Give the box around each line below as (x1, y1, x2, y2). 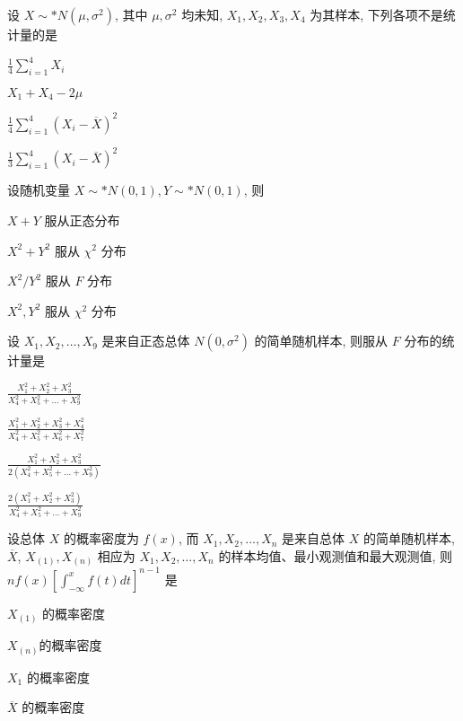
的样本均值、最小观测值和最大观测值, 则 (218, 546, 452, 565)
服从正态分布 (44, 210, 120, 229)
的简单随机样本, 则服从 (254, 331, 389, 350)
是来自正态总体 (101, 331, 190, 350)
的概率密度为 (63, 529, 139, 548)
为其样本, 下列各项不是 (310, 5, 443, 23)
